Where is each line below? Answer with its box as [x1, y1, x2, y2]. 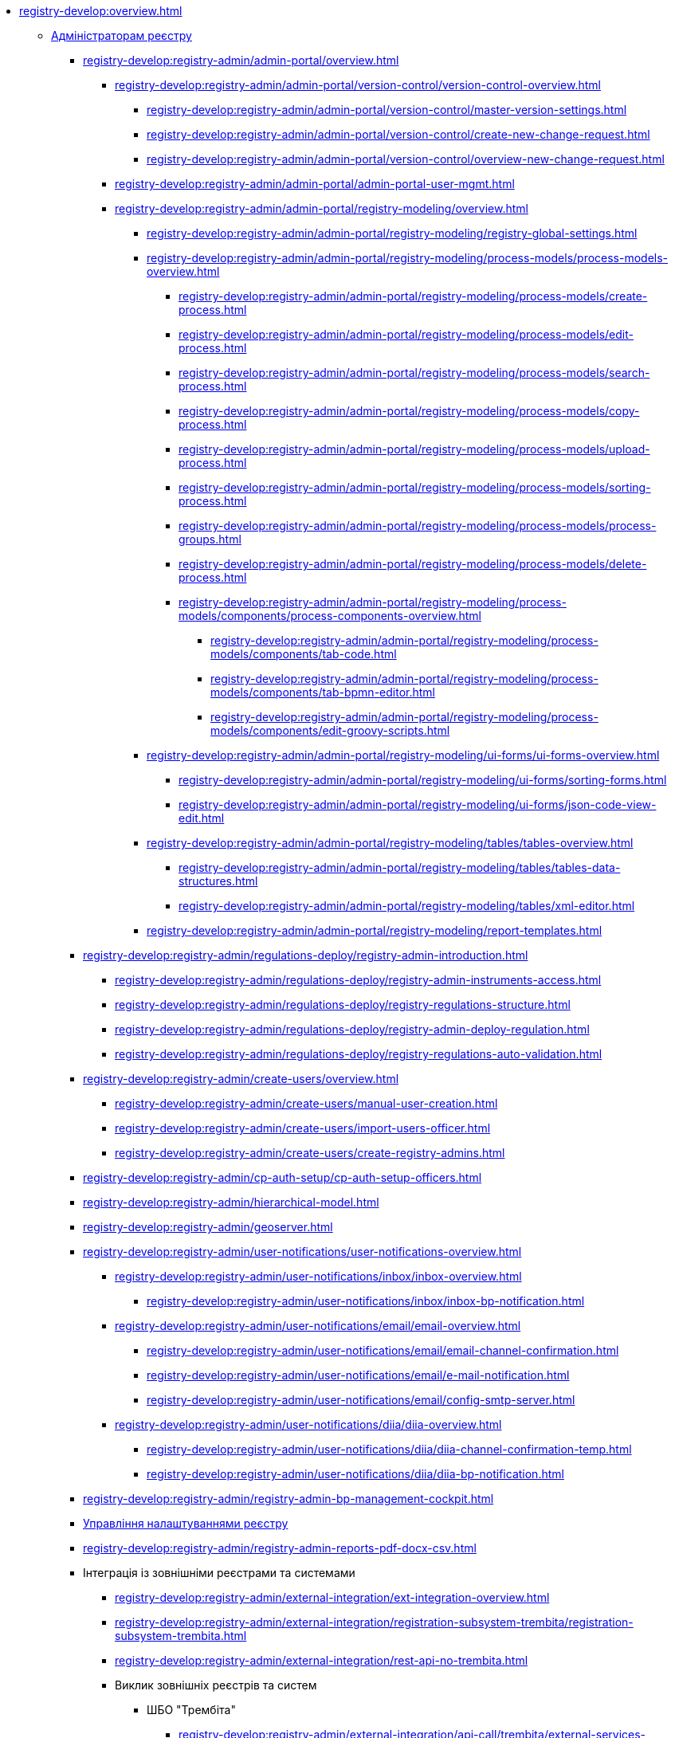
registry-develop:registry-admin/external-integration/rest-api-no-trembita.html [115, 1654, 528, 1667]
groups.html [179, 532, 241, 546]
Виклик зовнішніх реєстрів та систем [115, 1678, 317, 1692]
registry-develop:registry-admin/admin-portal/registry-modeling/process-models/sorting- [179, 481, 651, 494]
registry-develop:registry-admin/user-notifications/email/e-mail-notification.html [147, 1368, 570, 1382]
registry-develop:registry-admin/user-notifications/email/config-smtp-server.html [147, 1393, 575, 1406]
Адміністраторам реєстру [51, 29, 192, 42]
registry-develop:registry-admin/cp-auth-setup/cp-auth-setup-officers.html [83, 1171, 482, 1184]
